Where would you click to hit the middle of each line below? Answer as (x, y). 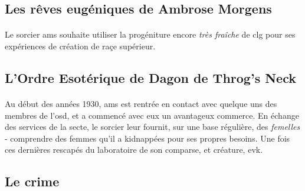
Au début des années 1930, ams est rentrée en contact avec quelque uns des (141, 103)
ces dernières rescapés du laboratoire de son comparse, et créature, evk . (134, 150)
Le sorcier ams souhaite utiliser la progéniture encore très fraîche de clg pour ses (150, 34)
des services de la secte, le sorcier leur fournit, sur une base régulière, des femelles (152, 127)
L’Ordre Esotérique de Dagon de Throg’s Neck (150, 77)
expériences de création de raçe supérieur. (80, 46)
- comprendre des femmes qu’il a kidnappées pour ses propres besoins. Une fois (147, 138)
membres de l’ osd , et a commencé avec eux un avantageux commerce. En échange (152, 115)
